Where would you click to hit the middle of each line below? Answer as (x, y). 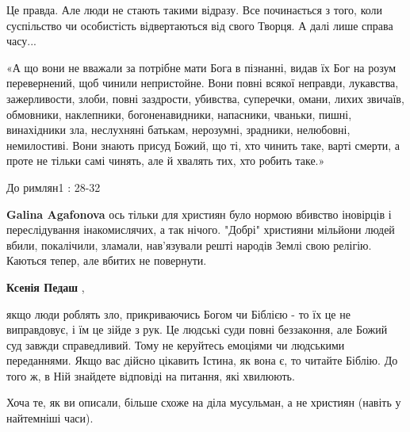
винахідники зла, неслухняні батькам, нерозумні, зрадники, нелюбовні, (178, 130)
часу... (21, 41)
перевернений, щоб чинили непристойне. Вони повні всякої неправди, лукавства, (203, 83)
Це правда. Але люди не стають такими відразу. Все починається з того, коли (195, 10)
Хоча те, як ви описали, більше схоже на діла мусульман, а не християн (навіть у (204, 402)
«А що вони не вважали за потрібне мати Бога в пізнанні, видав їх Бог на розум (201, 67)
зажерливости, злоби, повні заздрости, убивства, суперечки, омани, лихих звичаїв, (205, 98)
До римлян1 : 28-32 (54, 187)
